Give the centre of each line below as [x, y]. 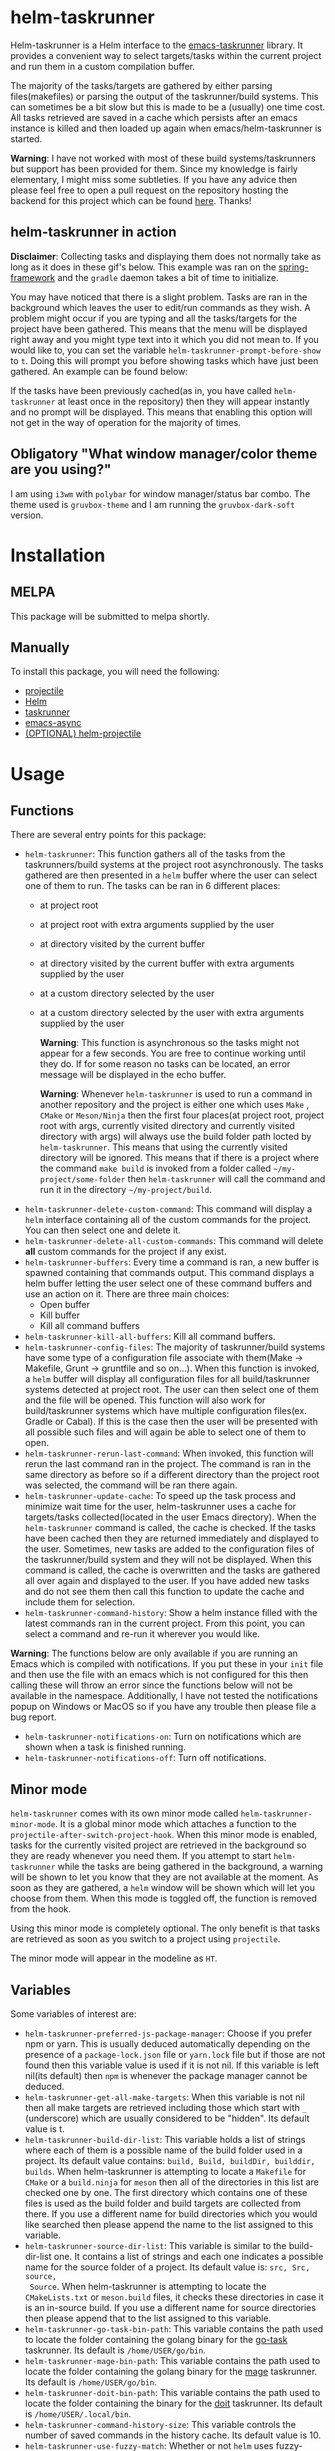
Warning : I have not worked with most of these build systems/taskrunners [163, 158]
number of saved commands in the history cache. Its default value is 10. [173, 2435]
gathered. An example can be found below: [99, 371]
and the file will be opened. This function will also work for [145, 1400]
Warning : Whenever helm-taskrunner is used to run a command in [176, 1094]
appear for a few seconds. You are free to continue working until [172, 1053]
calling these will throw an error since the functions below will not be [151, 1685]
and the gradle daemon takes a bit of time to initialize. [168, 277]
